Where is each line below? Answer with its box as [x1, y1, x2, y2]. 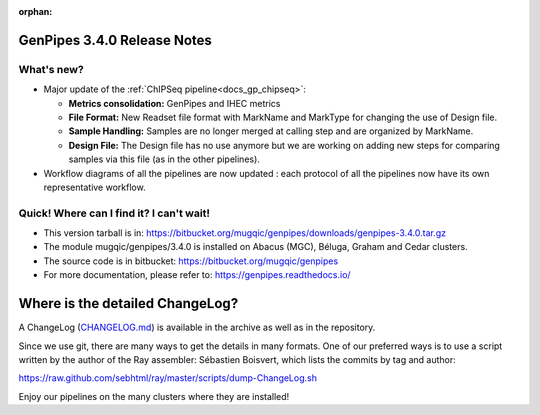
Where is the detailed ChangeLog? [18, 295, 239, 312]
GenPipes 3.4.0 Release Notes [18, 31, 212, 49]
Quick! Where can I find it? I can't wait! [18, 206, 210, 220]
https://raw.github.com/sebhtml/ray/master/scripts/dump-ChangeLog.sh [18, 372, 317, 384]
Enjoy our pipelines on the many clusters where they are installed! [18, 390, 290, 402]
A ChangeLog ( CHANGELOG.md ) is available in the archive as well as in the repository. [18, 321, 376, 334]
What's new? [18, 62, 84, 76]
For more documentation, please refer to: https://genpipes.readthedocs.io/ [43, 269, 351, 281]
